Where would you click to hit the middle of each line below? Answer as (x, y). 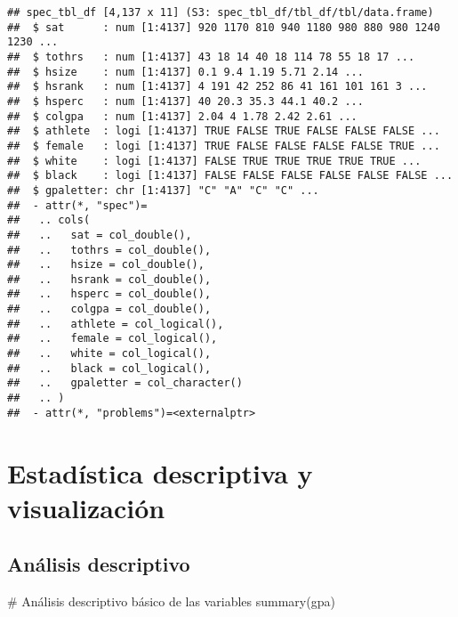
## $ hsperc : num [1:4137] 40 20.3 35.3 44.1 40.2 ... (185, 101)
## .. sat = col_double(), (100, 235)
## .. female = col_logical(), (112, 339)
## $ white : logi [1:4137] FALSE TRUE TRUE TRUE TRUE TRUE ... (214, 161)
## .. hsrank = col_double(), (109, 279)
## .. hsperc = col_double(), (109, 294)
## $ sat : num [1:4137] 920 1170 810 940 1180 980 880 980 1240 (224, 27)
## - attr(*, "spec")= (77, 205)
